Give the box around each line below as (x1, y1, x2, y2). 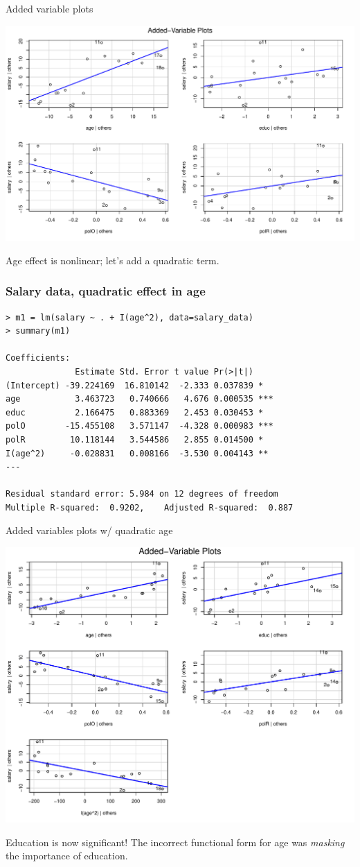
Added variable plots (6, 1, 93, 15)
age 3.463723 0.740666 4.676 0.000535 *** (6, 394, 273, 404)
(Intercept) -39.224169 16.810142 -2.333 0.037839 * (6, 380, 264, 390)
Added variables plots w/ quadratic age (6, 523, 173, 538)
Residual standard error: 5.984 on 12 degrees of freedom (6, 489, 278, 499)
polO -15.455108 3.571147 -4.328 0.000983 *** (6, 421, 273, 431)
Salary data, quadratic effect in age (6, 282, 206, 300)
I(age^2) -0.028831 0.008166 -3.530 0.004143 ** (6, 448, 269, 458)
